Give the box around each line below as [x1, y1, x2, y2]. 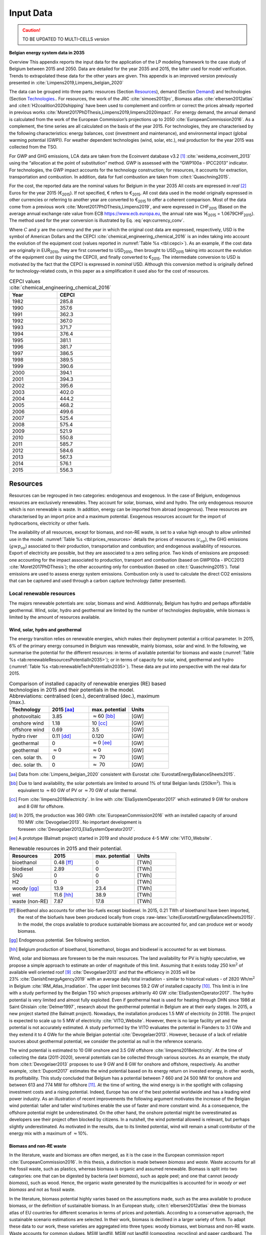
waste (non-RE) [12, 898, 49, 905]
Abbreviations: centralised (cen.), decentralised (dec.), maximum [9, 692, 160, 699]
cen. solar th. [12, 754, 43, 761]
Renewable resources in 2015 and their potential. [9, 845, 123, 852]
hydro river [12, 733, 38, 740]
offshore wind [12, 726, 44, 733]
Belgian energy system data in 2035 [9, 50, 85, 56]
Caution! [22, 27, 41, 33]
